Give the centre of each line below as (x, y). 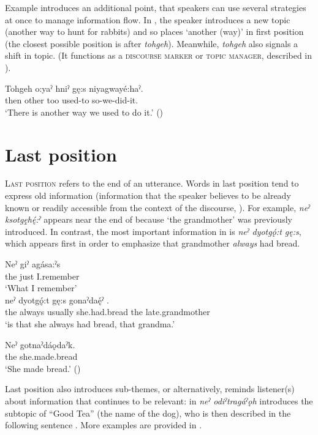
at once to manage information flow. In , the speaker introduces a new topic (148, 19)
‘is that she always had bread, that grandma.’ (90, 324)
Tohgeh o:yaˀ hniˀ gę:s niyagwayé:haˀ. (74, 88)
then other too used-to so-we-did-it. (72, 100)
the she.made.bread (41, 356)
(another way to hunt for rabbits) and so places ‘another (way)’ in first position (154, 32)
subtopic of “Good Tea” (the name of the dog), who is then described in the (148, 413)
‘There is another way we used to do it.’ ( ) (84, 112)
